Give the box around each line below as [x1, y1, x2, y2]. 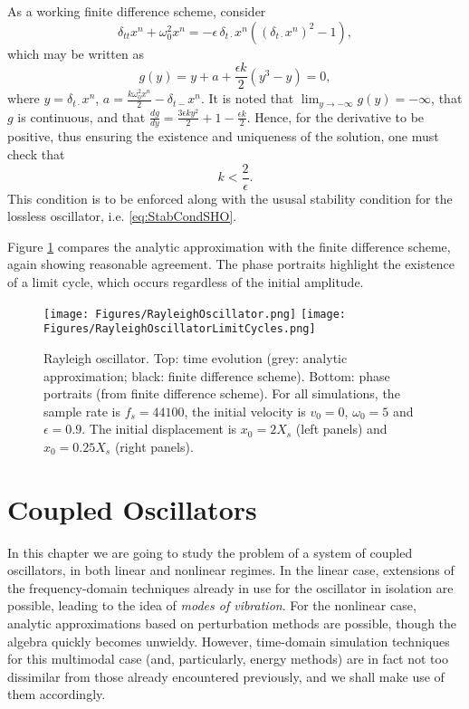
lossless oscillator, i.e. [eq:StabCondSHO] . [7, 206, 237, 225]
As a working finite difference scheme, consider [7, 2, 266, 20]
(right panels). [114, 436, 194, 455]
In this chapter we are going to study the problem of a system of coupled [7, 542, 413, 561]
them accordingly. [7, 685, 106, 704]
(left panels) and [295, 419, 388, 438]
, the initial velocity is [184, 401, 306, 420]
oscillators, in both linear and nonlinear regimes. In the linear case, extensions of [7, 560, 455, 580]
